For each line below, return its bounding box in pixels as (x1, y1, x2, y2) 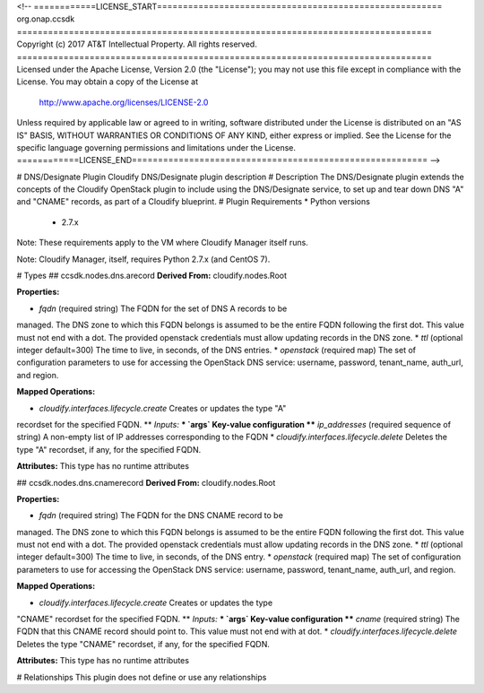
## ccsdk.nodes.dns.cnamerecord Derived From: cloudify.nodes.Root (16, 477, 276, 488)
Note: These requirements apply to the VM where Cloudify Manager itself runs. (16, 238, 308, 248)
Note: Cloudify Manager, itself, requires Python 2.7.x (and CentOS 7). (16, 254, 271, 264)
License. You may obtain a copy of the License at (16, 76, 199, 87)
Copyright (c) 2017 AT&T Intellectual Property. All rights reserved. (16, 39, 257, 49)
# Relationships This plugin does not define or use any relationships (16, 671, 267, 682)
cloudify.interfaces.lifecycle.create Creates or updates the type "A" (39, 403, 287, 413)
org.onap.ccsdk (16, 13, 75, 24)
